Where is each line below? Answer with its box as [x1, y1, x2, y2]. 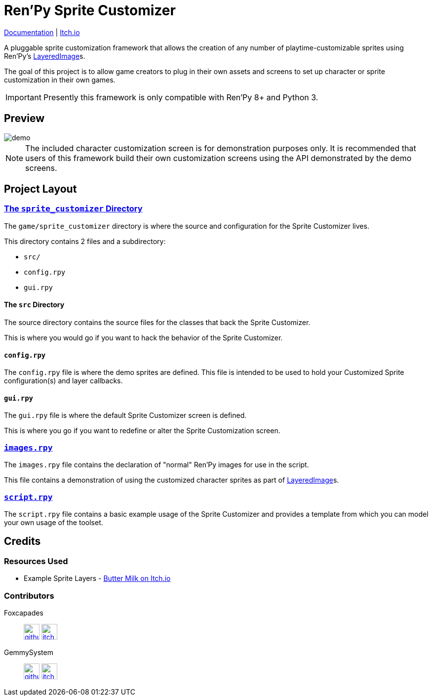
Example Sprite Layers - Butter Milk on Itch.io [24, 574, 171, 583]
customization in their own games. [4, 75, 116, 84]
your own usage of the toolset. [4, 518, 103, 527]
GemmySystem [4, 648, 53, 657]
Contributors [4, 590, 54, 601]
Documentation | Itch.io [4, 28, 80, 37]
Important [5, 92, 41, 102]
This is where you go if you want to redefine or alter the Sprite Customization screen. [4, 426, 280, 435]
